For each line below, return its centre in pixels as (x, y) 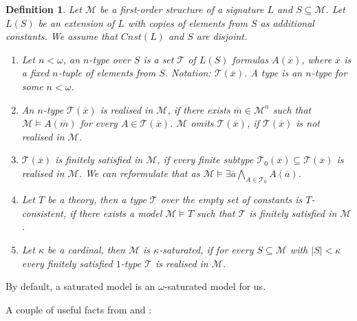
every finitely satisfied (67, 263)
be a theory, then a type (97, 199)
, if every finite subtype (205, 159)
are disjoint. (222, 36)
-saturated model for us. (215, 286)
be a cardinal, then (86, 249)
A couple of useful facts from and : (79, 309)
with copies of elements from (187, 22)
